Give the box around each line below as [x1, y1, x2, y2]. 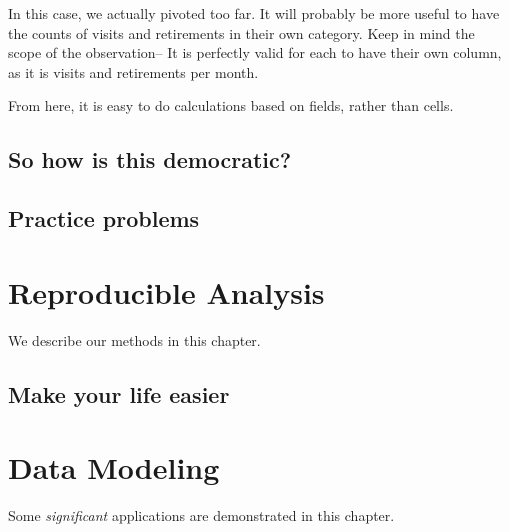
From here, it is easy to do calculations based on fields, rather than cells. [8, 95, 454, 116]
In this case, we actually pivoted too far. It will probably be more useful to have [8, 3, 500, 23]
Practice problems [8, 203, 200, 234]
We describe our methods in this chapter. [8, 329, 261, 350]
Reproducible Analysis [8, 271, 325, 312]
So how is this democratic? [8, 144, 292, 175]
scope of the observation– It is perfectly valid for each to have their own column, [8, 42, 502, 63]
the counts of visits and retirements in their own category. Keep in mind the [8, 22, 475, 43]
